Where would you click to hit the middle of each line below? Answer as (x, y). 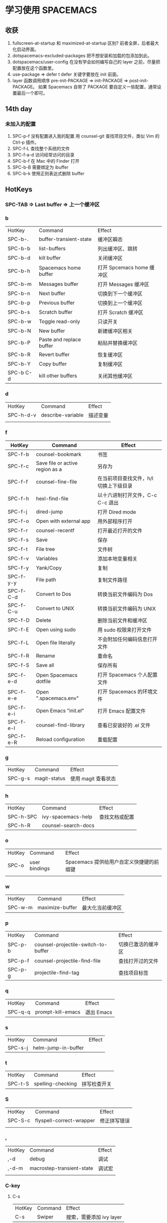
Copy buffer (53, 364)
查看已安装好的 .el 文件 (124, 725)
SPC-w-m (20, 908)
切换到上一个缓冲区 (120, 303)
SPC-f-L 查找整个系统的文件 (41, 148)
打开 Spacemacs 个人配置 (128, 675)
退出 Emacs (99, 1012)
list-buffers (52, 248)
